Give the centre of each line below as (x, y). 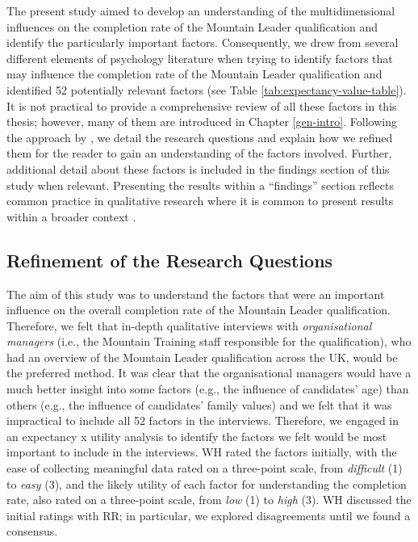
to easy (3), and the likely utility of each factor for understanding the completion (207, 483)
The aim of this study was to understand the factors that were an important (196, 294)
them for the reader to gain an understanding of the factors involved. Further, (199, 153)
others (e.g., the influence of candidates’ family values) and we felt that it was (199, 404)
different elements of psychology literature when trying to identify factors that (200, 58)
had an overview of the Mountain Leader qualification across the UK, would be (202, 357)
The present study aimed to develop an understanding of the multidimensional (201, 11)
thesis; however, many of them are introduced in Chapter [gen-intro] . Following (202, 122)
